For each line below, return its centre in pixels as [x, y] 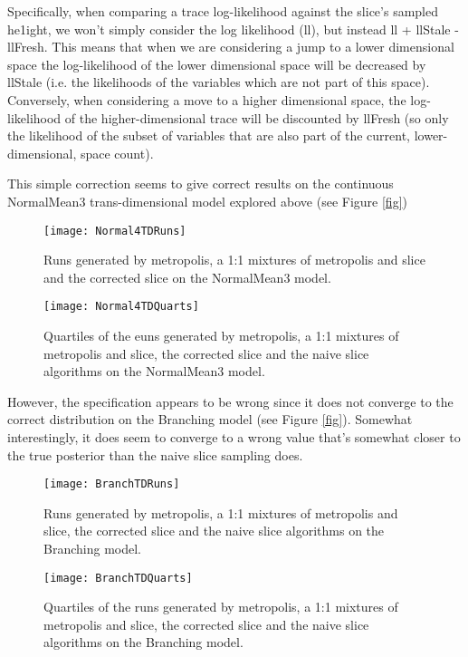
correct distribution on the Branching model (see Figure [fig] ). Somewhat [210, 419]
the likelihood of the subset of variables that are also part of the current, [209, 135]
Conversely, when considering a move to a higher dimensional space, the [207, 99]
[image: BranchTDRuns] [112, 484]
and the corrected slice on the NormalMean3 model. [187, 277]
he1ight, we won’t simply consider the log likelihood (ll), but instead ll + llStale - [233, 29]
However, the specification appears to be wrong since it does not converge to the [230, 401]
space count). [117, 153]
